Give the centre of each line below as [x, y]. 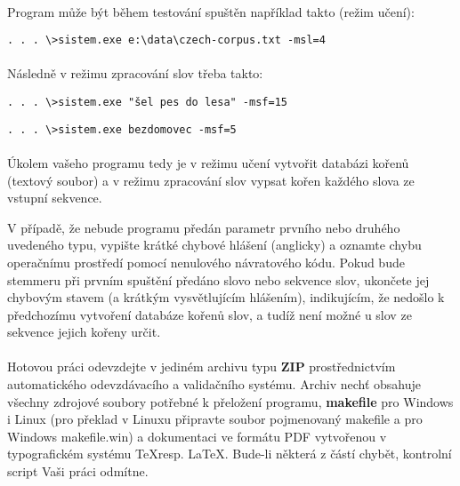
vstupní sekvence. [55, 198]
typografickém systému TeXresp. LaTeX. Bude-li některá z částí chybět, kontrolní [230, 454]
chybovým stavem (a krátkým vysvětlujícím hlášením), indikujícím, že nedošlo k [226, 297]
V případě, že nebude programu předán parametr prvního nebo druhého [204, 227]
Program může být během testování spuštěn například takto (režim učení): [211, 11]
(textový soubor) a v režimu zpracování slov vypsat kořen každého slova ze [211, 180]
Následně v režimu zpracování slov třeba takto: [135, 73]
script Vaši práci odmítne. [78, 471]
